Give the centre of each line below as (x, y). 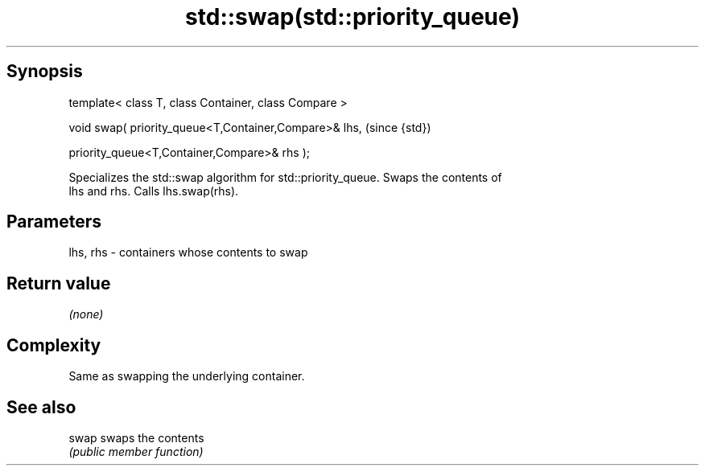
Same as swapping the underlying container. (187, 376)
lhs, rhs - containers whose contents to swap (188, 252)
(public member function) (136, 451)
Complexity (54, 345)
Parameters (54, 222)
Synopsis (45, 72)
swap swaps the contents (136, 437)
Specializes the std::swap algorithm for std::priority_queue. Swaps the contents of (285, 177)
